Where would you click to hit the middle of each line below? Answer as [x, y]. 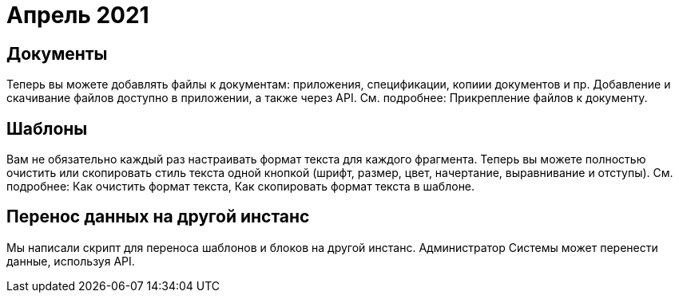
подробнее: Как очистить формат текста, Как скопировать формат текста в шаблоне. [241, 187]
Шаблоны [47, 128]
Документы [57, 53]
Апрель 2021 [78, 15]
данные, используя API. [71, 261]
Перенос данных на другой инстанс [158, 217]
